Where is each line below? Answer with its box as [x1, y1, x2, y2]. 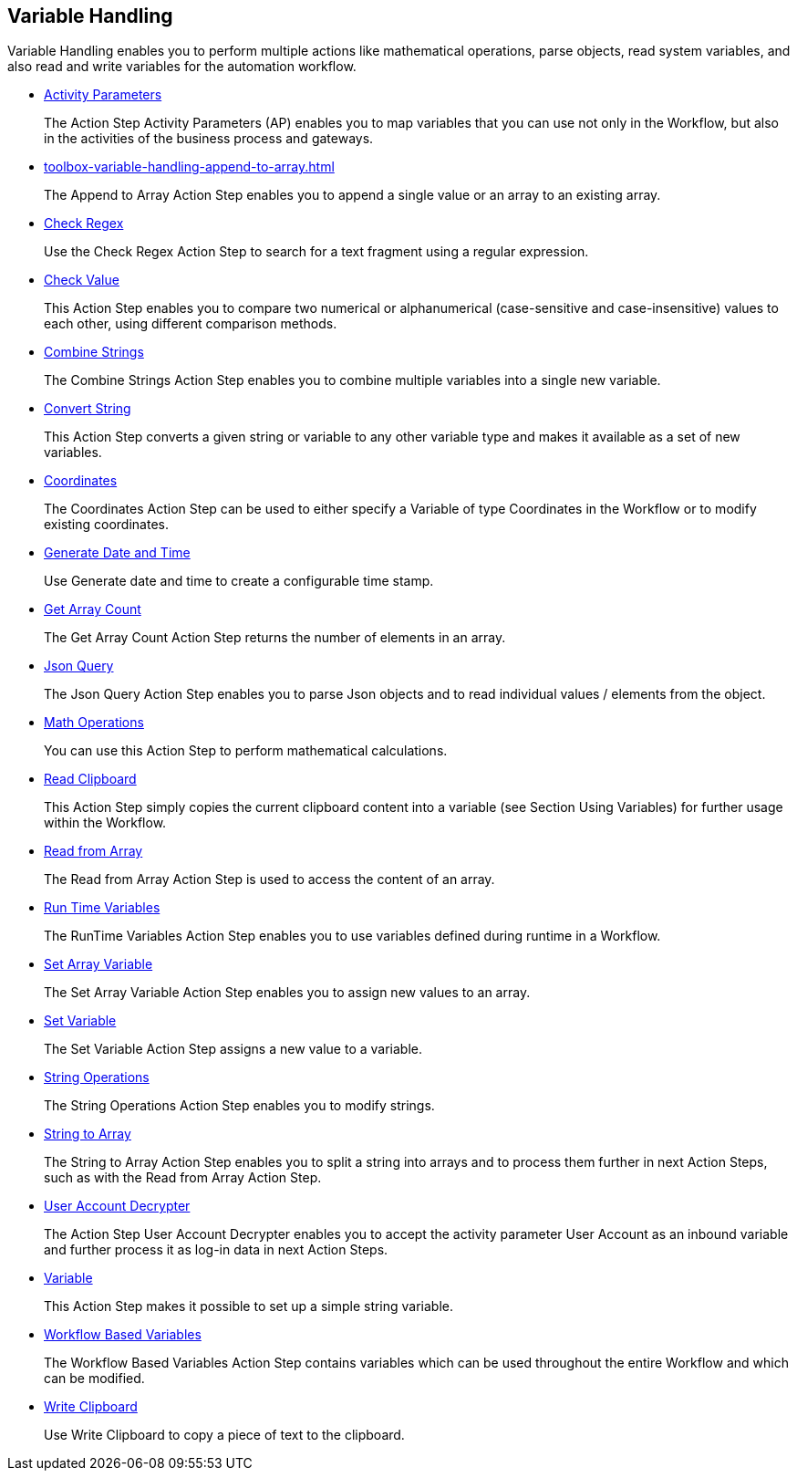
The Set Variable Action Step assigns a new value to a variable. [44, 1041, 423, 1057]
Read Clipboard [44, 771, 137, 787]
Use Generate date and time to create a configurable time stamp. [44, 573, 434, 589]
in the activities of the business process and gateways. [44, 130, 374, 147]
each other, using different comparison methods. [44, 316, 337, 332]
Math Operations [44, 714, 144, 731]
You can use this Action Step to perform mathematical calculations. [44, 743, 448, 759]
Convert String [44, 401, 131, 417]
